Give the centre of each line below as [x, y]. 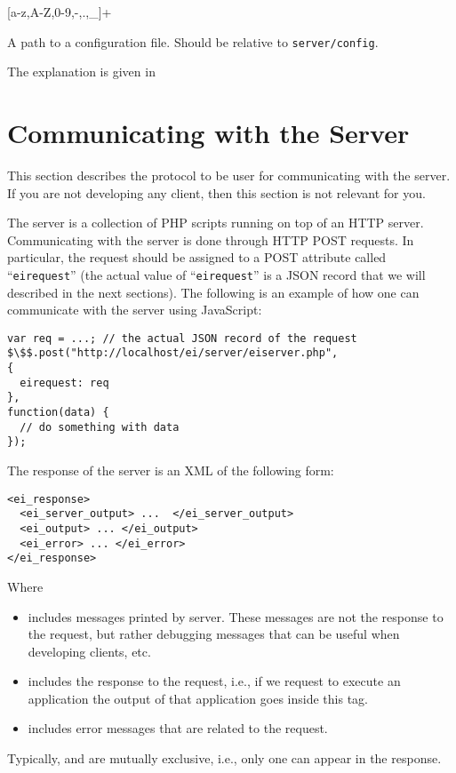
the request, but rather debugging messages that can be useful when [214, 634]
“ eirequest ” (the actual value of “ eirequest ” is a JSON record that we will [216, 274]
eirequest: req [64, 383]
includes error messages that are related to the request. [178, 728]
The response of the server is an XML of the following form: [171, 470]
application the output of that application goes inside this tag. [198, 698]
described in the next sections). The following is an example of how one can [213, 292]
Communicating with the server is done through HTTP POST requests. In [211, 239]
